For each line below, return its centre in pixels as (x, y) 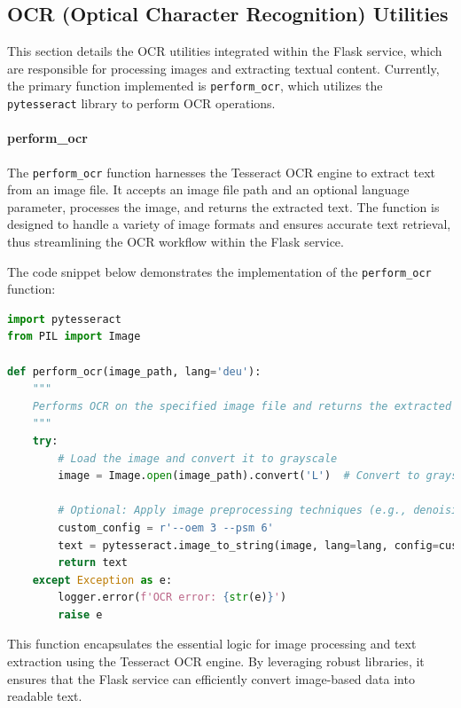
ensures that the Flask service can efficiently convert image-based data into (211, 678)
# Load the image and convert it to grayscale (198, 458)
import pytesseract (64, 319)
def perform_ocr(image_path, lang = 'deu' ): (134, 371)
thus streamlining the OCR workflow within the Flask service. (176, 241)
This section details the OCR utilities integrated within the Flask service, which (225, 51)
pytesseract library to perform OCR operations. (141, 103)
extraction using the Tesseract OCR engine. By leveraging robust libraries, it (216, 661)
